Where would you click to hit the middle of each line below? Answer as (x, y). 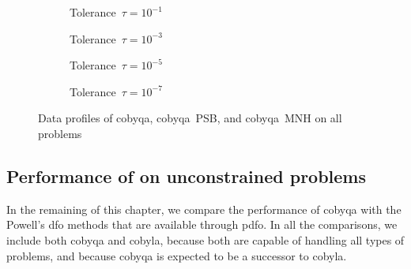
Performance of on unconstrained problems (187, 176)
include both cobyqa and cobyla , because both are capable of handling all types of (205, 239)
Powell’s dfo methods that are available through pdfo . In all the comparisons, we (202, 224)
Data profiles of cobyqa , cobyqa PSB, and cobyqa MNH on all (190, 118)
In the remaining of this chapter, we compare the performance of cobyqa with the (204, 209)
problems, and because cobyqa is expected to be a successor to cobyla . (177, 255)
